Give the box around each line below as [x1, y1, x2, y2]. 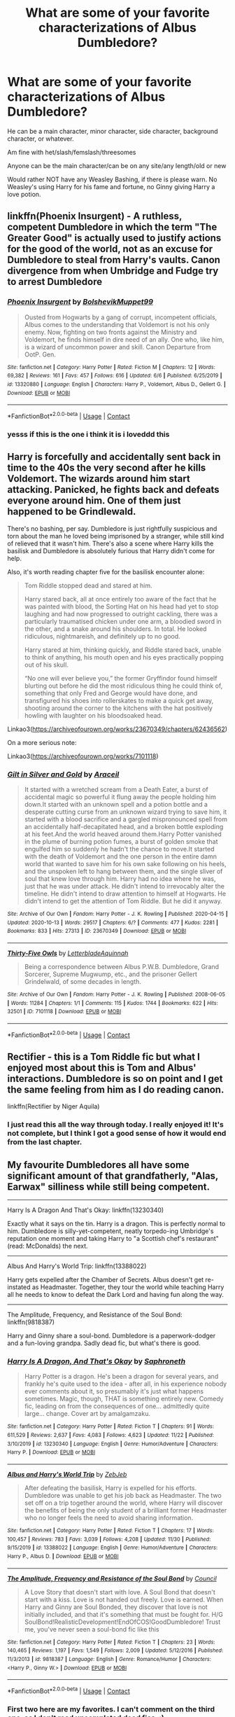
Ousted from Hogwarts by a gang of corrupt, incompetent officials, [24, 313, 218, 321]
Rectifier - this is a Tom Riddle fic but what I [7, 1050, 201, 1062]
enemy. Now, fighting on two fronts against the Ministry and [24, 328, 197, 336]
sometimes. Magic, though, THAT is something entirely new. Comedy [24, 1395, 224, 1403]
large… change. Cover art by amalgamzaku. [24, 1410, 150, 1418]
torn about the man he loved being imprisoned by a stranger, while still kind [7, 531, 225, 540]
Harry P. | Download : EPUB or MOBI [7, 1449, 96, 1456]
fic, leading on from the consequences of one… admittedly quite [24, 1402, 210, 1410]
